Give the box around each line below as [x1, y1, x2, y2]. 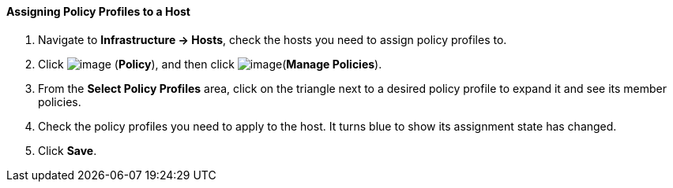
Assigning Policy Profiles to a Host [6, 5, 190, 18]
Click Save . [38, 143, 97, 157]
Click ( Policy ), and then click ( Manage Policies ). [38, 57, 382, 71]
